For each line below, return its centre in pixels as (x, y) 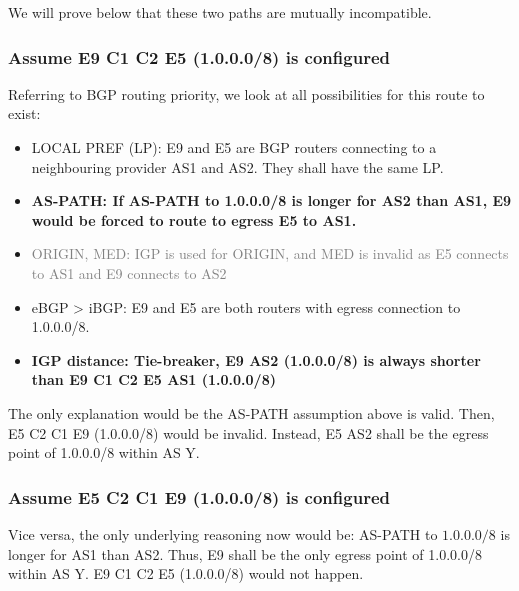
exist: (24, 113)
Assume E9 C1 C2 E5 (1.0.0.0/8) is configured (199, 56)
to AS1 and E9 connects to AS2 (129, 272)
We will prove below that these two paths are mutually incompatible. (220, 12)
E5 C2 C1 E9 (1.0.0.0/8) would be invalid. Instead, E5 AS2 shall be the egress (248, 432)
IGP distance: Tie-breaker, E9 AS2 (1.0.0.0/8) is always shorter (256, 359)
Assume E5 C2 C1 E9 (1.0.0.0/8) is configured (199, 496)
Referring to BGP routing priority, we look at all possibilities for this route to (246, 93)
